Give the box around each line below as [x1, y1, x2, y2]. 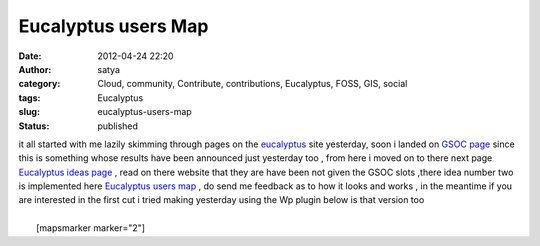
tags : [18, 91, 41, 104]
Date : [18, 50, 42, 62]
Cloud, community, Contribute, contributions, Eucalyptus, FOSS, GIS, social [97, 78, 408, 90]
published [97, 120, 139, 132]
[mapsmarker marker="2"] [36, 222, 145, 234]
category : [18, 78, 61, 90]
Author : [18, 63, 52, 75]
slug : [18, 106, 40, 118]
